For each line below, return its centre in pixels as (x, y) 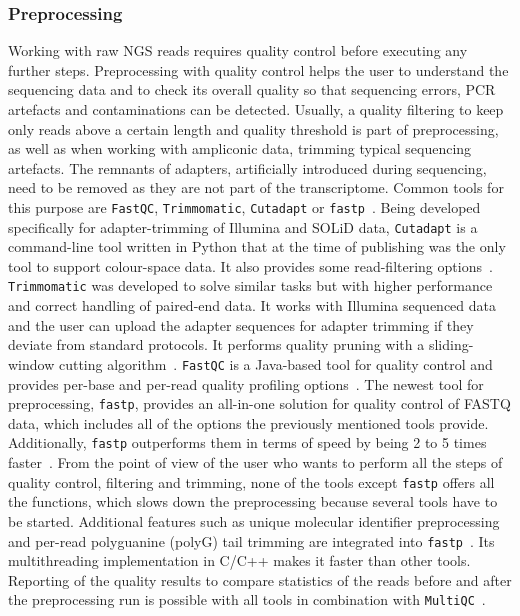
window (31, 363)
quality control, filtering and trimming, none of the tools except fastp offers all (251, 481)
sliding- (451, 344)
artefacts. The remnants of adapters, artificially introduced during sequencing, (247, 167)
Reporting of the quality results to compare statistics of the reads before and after (260, 579)
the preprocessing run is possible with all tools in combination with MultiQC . (247, 599)
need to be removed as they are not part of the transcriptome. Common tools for (256, 187)
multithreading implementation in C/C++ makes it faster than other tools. (239, 560)
